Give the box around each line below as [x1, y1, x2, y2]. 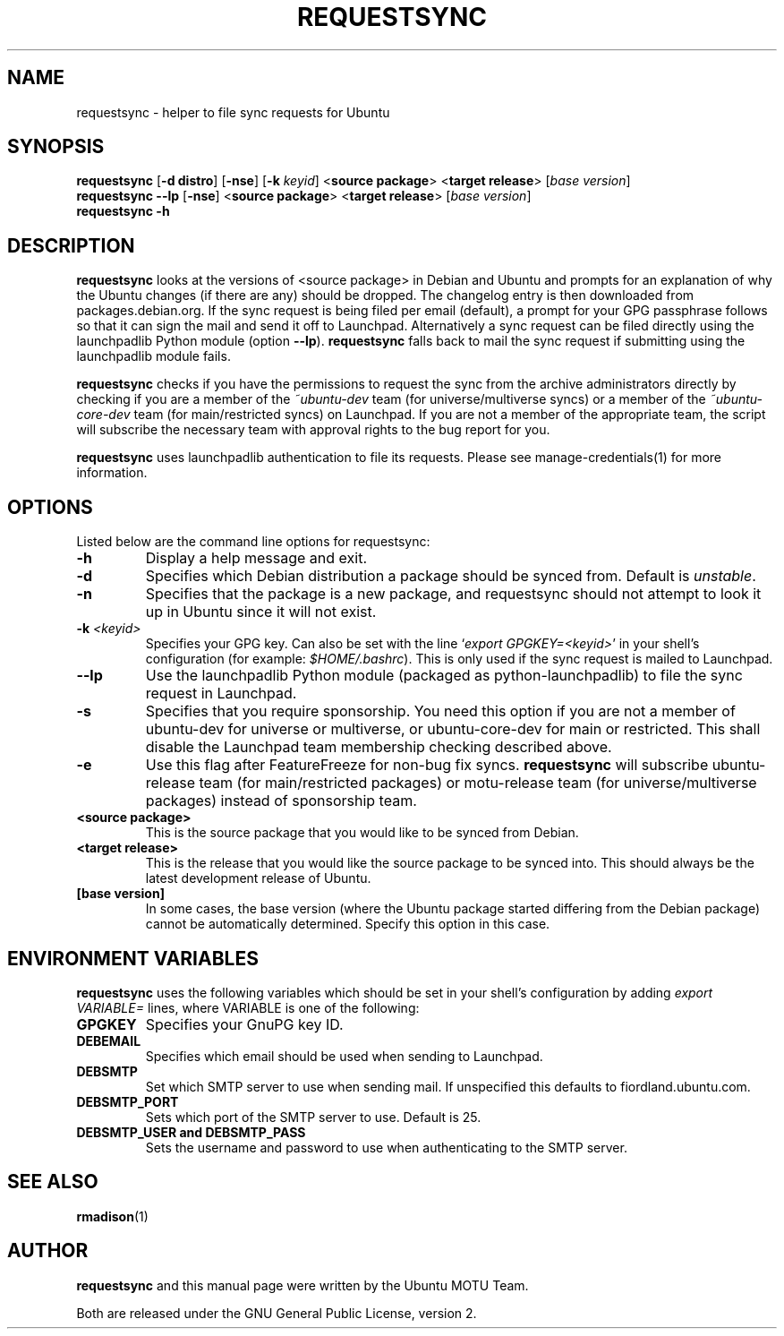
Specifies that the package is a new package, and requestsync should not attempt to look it [145, 585, 762, 604]
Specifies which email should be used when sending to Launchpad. [145, 1048, 543, 1064]
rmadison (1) [76, 1208, 149, 1224]
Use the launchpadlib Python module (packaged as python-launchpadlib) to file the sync [145, 666, 743, 685]
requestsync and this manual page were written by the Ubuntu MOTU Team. [76, 1277, 529, 1293]
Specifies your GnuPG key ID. [145, 1015, 344, 1033]
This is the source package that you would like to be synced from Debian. [145, 825, 579, 841]
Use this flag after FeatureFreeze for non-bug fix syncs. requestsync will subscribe [145, 756, 709, 775]
